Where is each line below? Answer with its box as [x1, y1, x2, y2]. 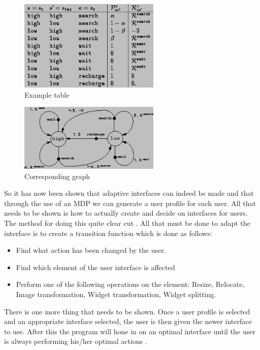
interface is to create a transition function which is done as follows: [4, 227, 212, 238]
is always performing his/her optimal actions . [4, 336, 147, 346]
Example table [24, 89, 70, 100]
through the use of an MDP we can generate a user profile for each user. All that [4, 197, 256, 208]
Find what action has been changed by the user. [16, 245, 166, 255]
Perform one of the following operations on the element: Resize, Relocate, [16, 279, 245, 289]
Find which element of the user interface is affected [16, 261, 175, 272]
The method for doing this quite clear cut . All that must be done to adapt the [4, 218, 250, 228]
